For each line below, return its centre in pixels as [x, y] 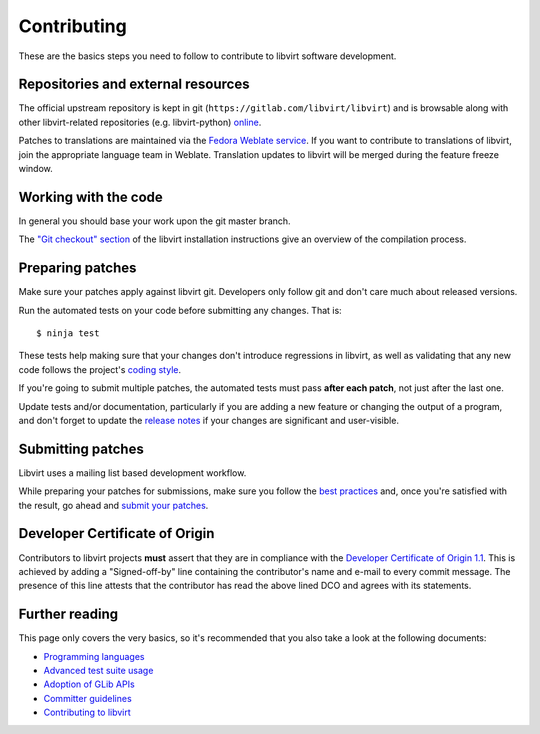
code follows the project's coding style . [100, 369]
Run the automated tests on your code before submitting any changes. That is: [180, 310]
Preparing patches [77, 268]
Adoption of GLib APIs [89, 684]
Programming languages [94, 656]
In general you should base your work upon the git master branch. [154, 221]
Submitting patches [81, 448]
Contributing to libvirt [87, 712]
